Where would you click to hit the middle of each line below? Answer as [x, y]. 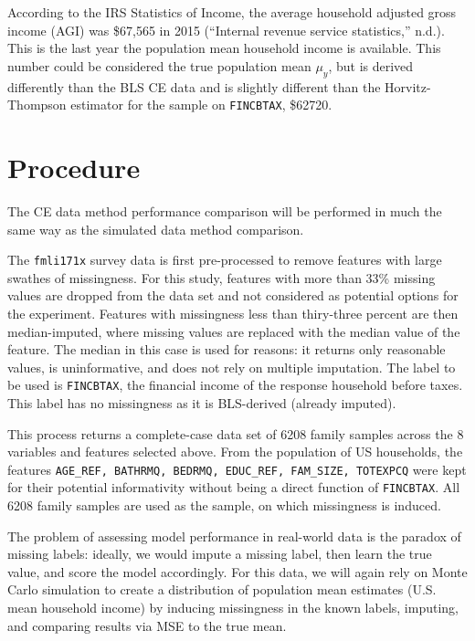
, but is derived [371, 65]
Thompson [37, 105]
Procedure [74, 168]
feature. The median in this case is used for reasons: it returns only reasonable [227, 349]
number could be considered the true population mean [159, 65]
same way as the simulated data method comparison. [156, 229]
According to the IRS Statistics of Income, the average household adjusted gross [232, 12]
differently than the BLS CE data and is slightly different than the [194, 86]
